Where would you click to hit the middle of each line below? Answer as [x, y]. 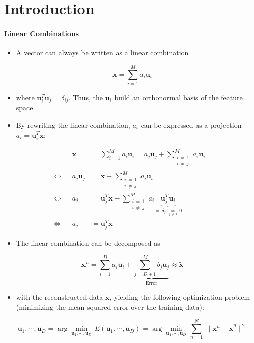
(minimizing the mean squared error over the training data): [110, 307]
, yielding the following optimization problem [180, 297]
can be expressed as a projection [191, 124]
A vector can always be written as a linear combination [102, 53]
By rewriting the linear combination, [73, 124]
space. [25, 108]
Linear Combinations [42, 33]
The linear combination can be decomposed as [88, 242]
